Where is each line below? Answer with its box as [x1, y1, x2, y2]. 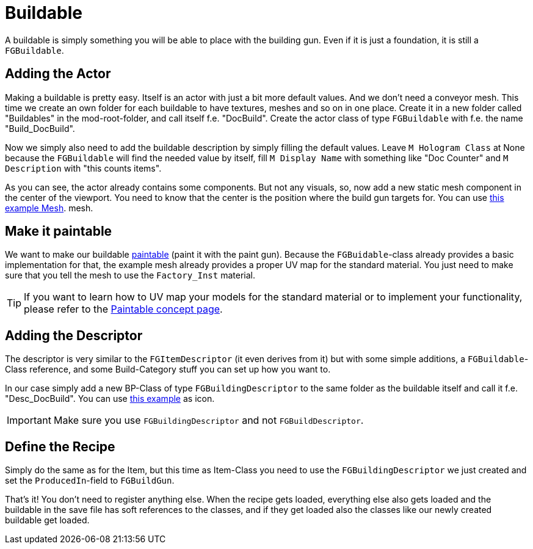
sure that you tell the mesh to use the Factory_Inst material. [5, 270, 255, 281]
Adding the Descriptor [5, 327, 143, 343]
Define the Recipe [5, 438, 115, 454]
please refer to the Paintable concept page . [24, 303, 223, 316]
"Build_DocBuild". [5, 123, 75, 134]
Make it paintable [5, 224, 112, 239]
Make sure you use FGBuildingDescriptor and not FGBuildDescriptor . [53, 414, 364, 427]
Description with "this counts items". [5, 162, 162, 173]
